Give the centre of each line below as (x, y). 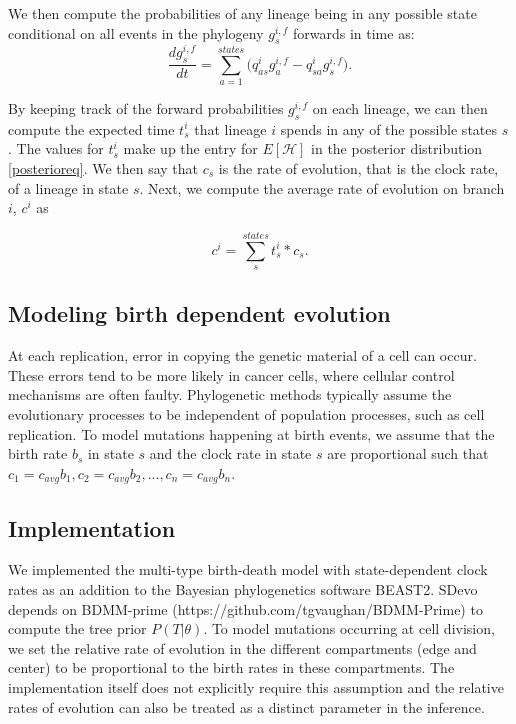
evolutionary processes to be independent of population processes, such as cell (246, 413)
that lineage (230, 128)
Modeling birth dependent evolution (199, 313)
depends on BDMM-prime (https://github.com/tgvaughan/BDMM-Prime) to (245, 608)
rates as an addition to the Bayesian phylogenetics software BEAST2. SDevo (243, 589)
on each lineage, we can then (400, 108)
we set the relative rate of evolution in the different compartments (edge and (242, 647)
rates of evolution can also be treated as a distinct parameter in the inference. (246, 706)
